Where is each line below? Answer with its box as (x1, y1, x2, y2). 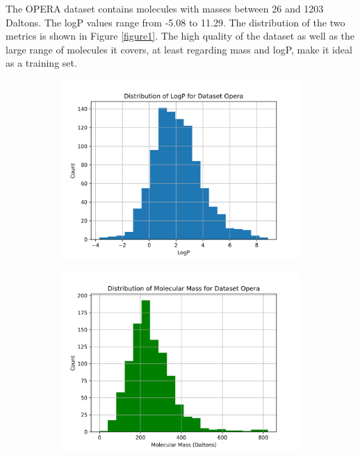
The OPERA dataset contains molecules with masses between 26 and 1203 (6, 1, 324, 15)
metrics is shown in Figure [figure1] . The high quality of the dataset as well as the (6, 28, 355, 43)
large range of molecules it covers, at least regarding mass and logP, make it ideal (6, 42, 352, 56)
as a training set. (6, 56, 77, 70)
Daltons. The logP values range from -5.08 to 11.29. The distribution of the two (6, 15, 345, 29)
